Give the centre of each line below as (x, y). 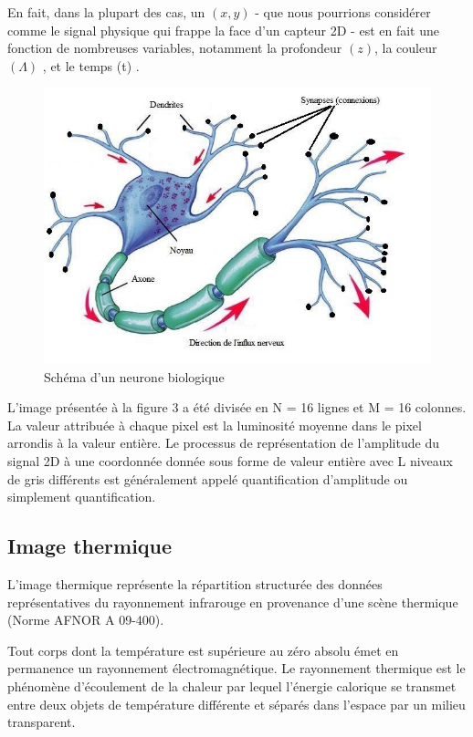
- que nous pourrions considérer (343, 12)
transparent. (42, 722)
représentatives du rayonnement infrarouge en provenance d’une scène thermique (233, 602)
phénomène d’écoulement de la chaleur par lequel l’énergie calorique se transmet (232, 685)
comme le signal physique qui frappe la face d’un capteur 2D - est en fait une (223, 30)
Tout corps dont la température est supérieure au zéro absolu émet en (203, 650)
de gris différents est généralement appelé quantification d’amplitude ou (208, 478)
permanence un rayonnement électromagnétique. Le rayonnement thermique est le (236, 668)
